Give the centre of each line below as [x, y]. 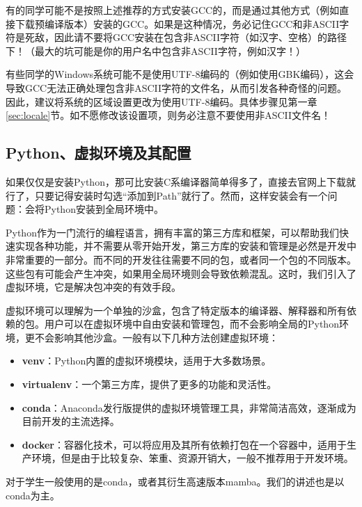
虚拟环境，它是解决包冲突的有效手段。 [93, 287]
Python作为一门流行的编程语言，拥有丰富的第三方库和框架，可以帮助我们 [172, 232]
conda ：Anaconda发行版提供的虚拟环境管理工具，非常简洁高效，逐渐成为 [189, 407]
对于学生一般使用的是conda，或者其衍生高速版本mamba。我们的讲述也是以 [175, 482]
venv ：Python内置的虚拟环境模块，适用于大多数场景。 [147, 361]
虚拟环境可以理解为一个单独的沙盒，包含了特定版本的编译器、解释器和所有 [176, 310]
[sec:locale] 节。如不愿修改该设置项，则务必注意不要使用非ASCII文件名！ [168, 115]
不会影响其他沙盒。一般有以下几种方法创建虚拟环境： [156, 337]
